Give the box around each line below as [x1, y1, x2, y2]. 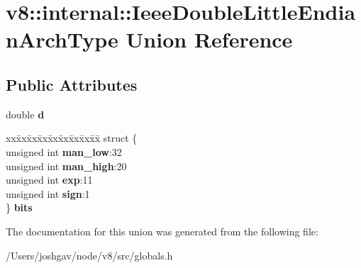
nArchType [6, 25, 118, 54]
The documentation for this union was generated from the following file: [6, 223, 318, 238]
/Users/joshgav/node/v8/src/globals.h [6, 247, 173, 262]
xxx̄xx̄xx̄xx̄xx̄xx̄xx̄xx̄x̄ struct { [6, 130, 138, 145]
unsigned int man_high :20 [6, 158, 127, 173]
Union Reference [126, 25, 293, 54]
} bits [6, 200, 33, 215]
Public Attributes [6, 73, 138, 95]
